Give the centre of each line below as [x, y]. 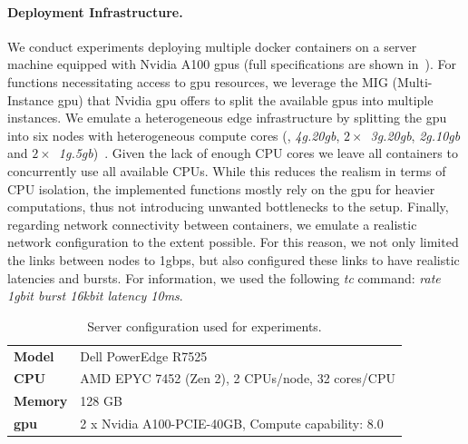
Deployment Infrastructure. [95, 11]
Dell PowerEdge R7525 [144, 355]
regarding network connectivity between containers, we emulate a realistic [212, 224]
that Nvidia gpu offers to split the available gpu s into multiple [260, 99]
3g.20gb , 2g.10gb [415, 135]
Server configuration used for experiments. [205, 326]
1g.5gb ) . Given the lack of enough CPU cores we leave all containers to [258, 153]
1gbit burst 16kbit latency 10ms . [95, 296]
